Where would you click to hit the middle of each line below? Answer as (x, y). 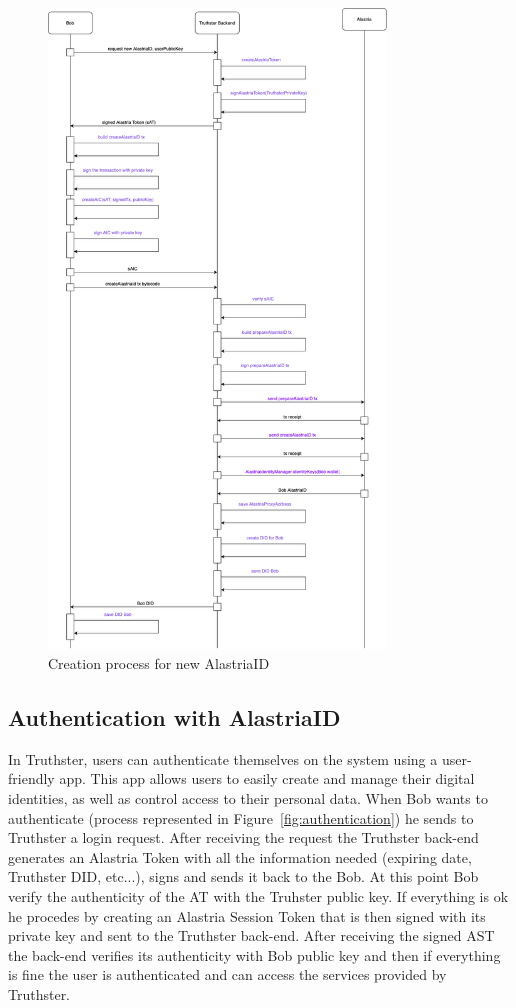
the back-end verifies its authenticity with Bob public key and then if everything (254, 954)
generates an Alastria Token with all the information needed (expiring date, (240, 856)
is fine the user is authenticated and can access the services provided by (227, 974)
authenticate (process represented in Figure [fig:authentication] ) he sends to (241, 817)
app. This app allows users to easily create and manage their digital (267, 778)
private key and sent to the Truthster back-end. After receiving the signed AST (251, 935)
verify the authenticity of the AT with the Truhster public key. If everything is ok (258, 895)
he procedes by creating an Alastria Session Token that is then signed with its (247, 915)
